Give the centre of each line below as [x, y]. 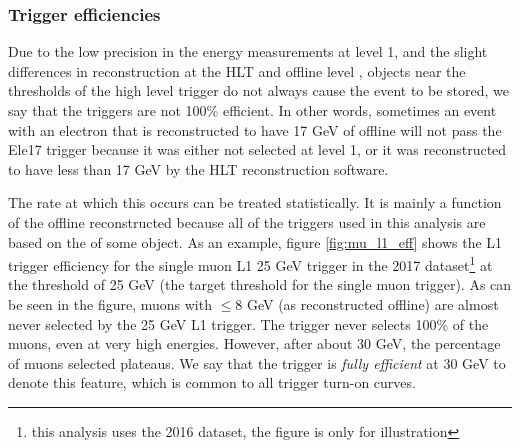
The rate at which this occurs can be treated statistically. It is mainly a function [255, 202]
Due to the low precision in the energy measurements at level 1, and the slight [248, 51]
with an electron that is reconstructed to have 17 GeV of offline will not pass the [255, 129]
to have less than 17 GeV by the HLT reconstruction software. [198, 168]
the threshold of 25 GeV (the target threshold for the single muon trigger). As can [260, 284]
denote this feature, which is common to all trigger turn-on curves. [212, 382]
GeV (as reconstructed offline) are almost [372, 304]
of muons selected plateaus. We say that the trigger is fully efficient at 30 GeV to [257, 362]
